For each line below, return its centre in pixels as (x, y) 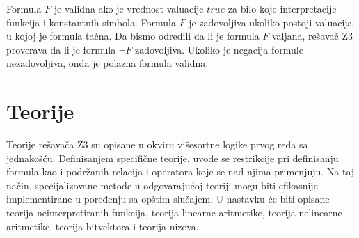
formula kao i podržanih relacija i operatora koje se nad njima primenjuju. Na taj (181, 172)
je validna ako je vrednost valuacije (129, 8)
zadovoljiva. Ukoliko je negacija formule (219, 49)
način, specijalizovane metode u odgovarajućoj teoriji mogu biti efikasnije (162, 185)
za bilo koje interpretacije (282, 8)
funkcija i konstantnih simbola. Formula (91, 22)
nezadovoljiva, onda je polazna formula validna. (107, 63)
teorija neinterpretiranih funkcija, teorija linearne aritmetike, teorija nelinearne (174, 213)
